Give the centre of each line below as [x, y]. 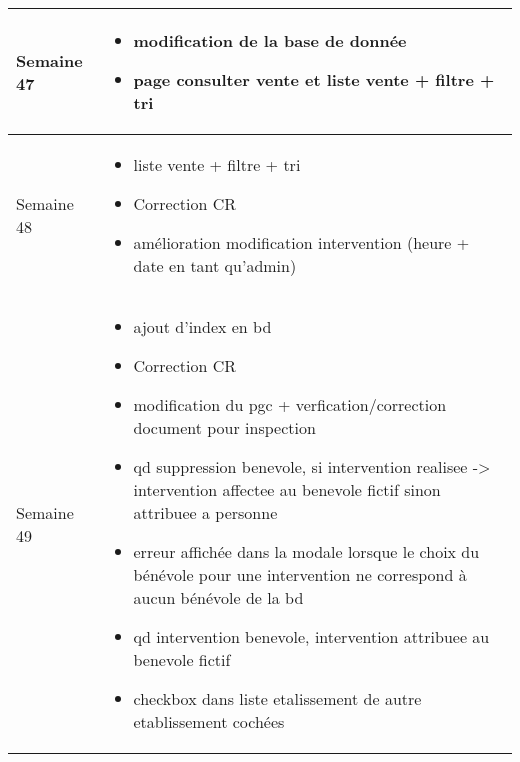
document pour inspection [224, 427]
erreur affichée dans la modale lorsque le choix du [306, 551]
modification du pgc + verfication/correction [290, 404]
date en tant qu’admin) [215, 265]
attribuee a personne [205, 512]
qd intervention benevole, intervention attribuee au [311, 636]
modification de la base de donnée [270, 40]
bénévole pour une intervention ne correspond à [300, 574]
